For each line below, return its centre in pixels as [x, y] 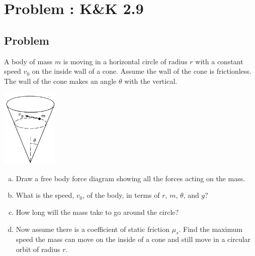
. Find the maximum [211, 229]
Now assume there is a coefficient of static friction [93, 229]
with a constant [219, 61]
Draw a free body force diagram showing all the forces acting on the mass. [131, 178]
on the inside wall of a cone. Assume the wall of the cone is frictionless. [142, 71]
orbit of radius [38, 249]
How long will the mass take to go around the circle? [97, 212]
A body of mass [28, 61]
